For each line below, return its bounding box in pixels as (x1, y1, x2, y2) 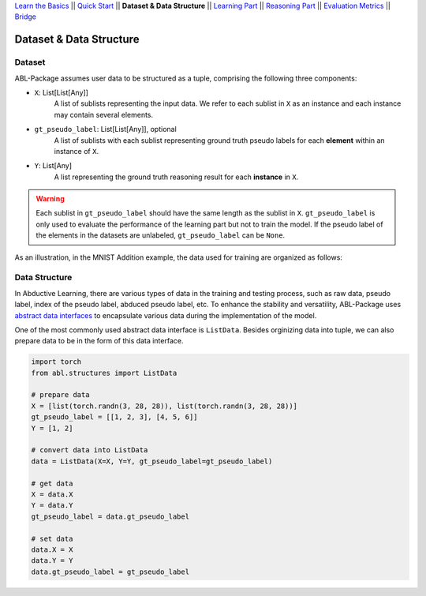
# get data (31, 478, 73, 488)
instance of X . (54, 146, 99, 156)
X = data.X (31, 490, 73, 499)
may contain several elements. (54, 110, 154, 119)
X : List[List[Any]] (34, 88, 88, 97)
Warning (35, 194, 65, 204)
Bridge (14, 12, 37, 21)
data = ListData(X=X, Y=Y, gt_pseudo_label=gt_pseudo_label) (31, 456, 273, 466)
